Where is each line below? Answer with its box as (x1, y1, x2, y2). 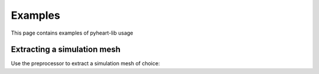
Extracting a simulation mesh (11, 45, 121, 55)
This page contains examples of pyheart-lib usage (11, 29, 134, 36)
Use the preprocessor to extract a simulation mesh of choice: (11, 60, 160, 67)
